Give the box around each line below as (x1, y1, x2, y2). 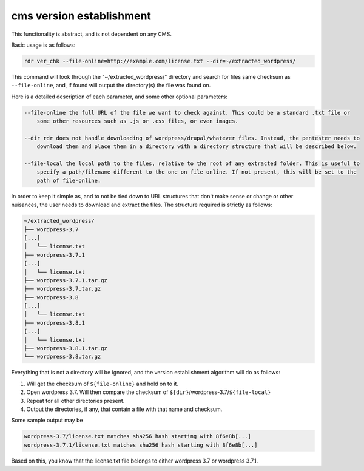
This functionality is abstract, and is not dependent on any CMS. (11, 30, 172, 38)
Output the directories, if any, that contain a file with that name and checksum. (26, 405, 223, 413)
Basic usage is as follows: (11, 41, 76, 49)
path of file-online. (36, 177, 101, 184)
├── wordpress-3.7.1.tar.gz (24, 277, 107, 283)
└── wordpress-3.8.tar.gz (24, 353, 101, 361)
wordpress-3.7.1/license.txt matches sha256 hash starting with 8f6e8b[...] (24, 441, 258, 449)
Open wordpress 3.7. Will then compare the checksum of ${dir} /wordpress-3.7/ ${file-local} (26, 388, 271, 396)
